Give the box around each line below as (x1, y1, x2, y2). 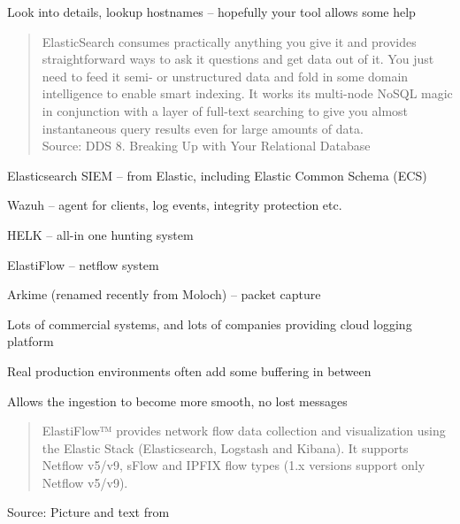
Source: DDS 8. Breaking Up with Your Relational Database (42, 136, 371, 155)
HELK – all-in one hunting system (7, 225, 194, 243)
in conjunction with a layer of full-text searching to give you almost (42, 101, 409, 119)
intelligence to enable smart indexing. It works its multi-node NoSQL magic (42, 84, 453, 103)
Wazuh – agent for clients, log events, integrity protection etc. (7, 196, 342, 214)
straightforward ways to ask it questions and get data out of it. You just (42, 50, 434, 68)
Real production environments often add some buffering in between (7, 361, 372, 380)
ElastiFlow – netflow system (7, 255, 159, 274)
